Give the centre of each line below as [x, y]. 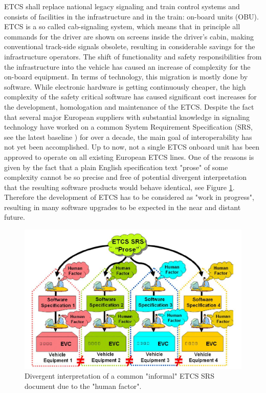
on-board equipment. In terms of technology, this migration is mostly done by [126, 77]
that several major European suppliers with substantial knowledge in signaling [127, 117]
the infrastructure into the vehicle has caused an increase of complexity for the [127, 66]
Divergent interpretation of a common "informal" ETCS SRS [119, 376]
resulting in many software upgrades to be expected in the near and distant [123, 207]
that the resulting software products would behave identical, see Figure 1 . [119, 187]
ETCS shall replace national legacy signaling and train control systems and [122, 6]
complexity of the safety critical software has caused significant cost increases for [130, 97]
